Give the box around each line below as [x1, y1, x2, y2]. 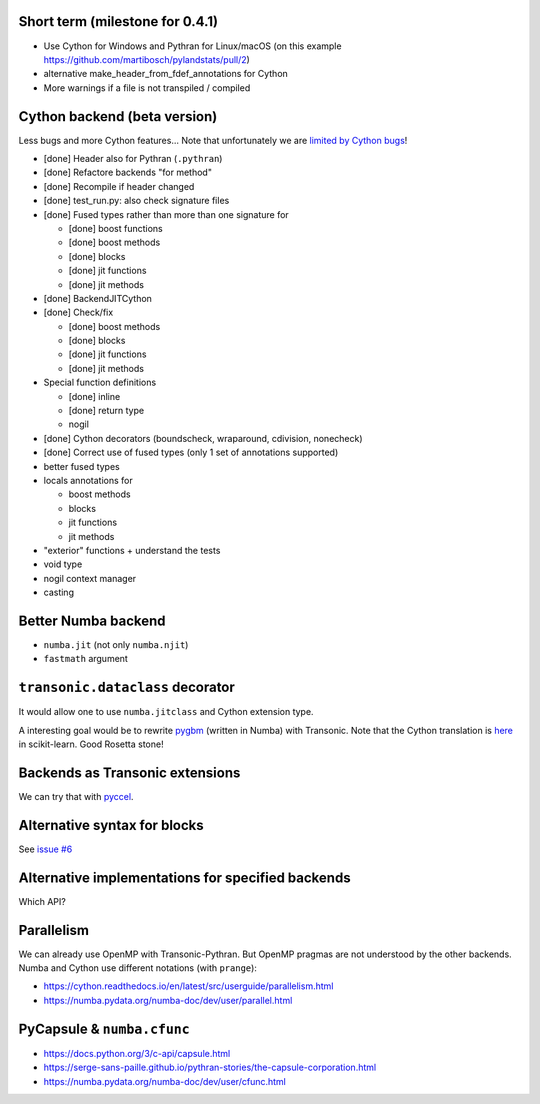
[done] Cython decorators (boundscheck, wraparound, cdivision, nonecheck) [43, 432, 364, 444]
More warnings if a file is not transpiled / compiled [43, 81, 251, 94]
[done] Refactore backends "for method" [43, 166, 212, 179]
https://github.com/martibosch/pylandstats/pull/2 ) [43, 53, 250, 65]
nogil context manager [43, 572, 137, 584]
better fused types [43, 460, 120, 472]
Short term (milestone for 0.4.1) [18, 13, 219, 30]
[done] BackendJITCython [43, 292, 152, 304]
